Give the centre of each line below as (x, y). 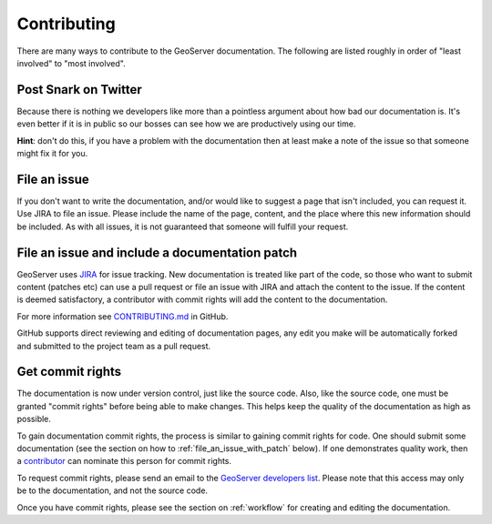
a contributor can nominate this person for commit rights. (124, 461)
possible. (34, 419)
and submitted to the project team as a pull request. (114, 346)
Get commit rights (69, 372)
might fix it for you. (52, 154)
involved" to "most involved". (72, 63)
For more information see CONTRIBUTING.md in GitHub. (123, 316)
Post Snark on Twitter (79, 90)
